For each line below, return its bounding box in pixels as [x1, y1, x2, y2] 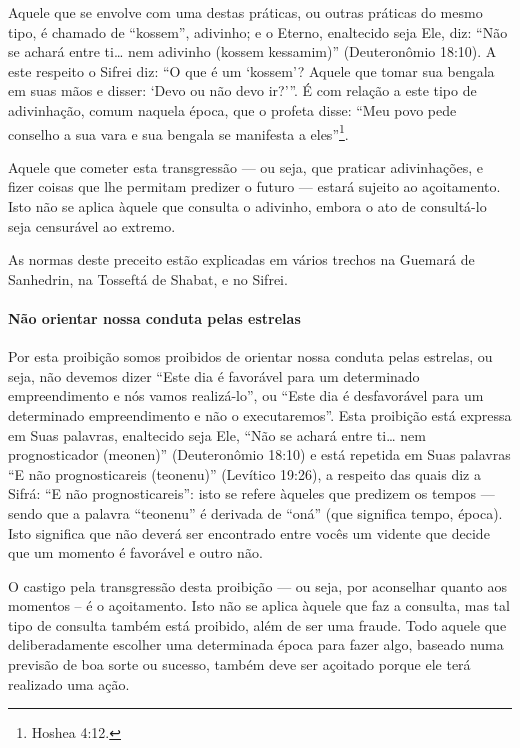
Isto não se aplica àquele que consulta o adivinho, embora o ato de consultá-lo [8, 196, 487, 216]
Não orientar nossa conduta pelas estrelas [8, 307, 301, 328]
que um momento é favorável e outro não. [8, 542, 263, 563]
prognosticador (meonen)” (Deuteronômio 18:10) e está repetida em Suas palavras [8, 444, 511, 465]
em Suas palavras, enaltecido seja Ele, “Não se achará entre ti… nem [8, 424, 426, 445]
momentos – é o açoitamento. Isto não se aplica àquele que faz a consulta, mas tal [8, 595, 510, 616]
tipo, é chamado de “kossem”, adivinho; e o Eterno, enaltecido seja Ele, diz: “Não [8, 21, 508, 42]
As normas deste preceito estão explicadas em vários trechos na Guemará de [8, 249, 475, 270]
